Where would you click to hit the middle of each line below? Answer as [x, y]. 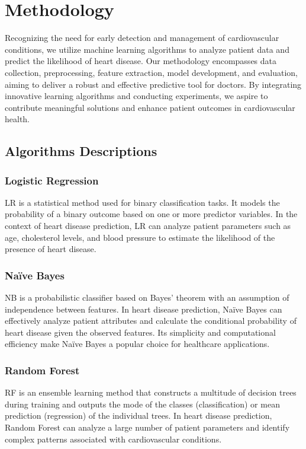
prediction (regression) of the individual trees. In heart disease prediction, [138, 415]
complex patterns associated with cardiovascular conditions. [113, 439]
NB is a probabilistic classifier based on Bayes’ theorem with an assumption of [147, 297]
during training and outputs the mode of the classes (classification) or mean [142, 404]
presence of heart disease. [51, 249]
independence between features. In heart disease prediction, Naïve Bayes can [144, 309]
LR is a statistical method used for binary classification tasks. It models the [142, 202]
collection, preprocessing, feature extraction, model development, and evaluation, [151, 72]
